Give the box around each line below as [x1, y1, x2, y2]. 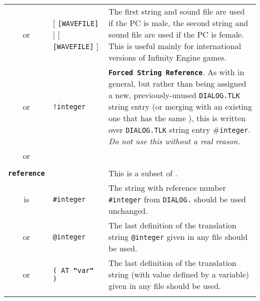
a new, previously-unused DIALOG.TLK [108, 89, 240, 101]
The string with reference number [108, 182, 226, 193]
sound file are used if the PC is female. [108, 29, 244, 40]
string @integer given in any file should [108, 231, 248, 242]
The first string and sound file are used [108, 6, 245, 17]
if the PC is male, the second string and [108, 17, 248, 29]
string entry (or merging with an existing [108, 101, 252, 112]
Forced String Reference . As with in [108, 66, 244, 78]
